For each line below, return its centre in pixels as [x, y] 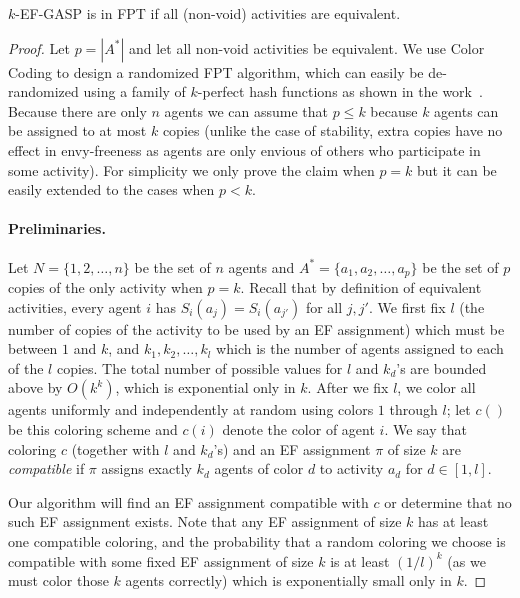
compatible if [46, 468]
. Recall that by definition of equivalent [361, 287]
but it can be [457, 169]
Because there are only [77, 110]
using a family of [134, 91]
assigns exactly [146, 468]
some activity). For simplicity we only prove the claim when [191, 169]
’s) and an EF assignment [292, 448]
